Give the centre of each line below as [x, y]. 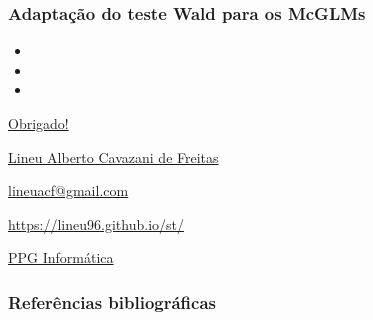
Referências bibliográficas [112, 301]
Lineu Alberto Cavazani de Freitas [113, 156]
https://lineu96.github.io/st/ [96, 223]
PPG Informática [61, 257]
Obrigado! [38, 123]
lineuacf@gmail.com [68, 190]
